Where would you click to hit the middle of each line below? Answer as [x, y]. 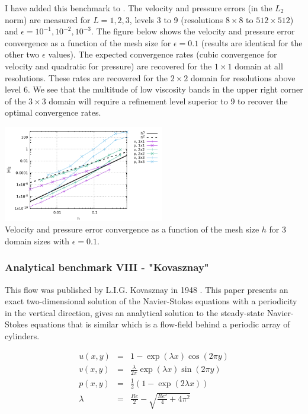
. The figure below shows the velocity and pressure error [193, 31]
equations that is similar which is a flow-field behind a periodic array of [160, 324]
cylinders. [22, 336]
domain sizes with [37, 241]
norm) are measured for [48, 19]
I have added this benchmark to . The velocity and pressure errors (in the [139, 8]
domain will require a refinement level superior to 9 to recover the [168, 101]
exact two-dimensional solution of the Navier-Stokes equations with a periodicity [151, 301]
